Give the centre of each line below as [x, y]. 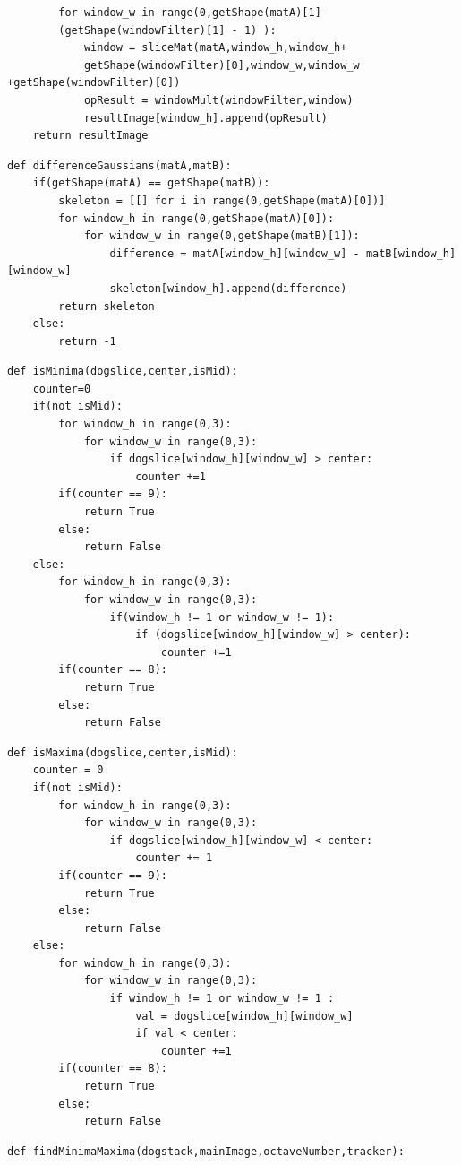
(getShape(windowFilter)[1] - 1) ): [167, 30]
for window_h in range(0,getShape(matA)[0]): [196, 218]
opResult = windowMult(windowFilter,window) [218, 100]
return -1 [87, 341]
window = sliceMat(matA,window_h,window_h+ [215, 48]
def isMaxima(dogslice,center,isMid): [123, 752]
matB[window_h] [411, 253]
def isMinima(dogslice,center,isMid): [123, 371]
